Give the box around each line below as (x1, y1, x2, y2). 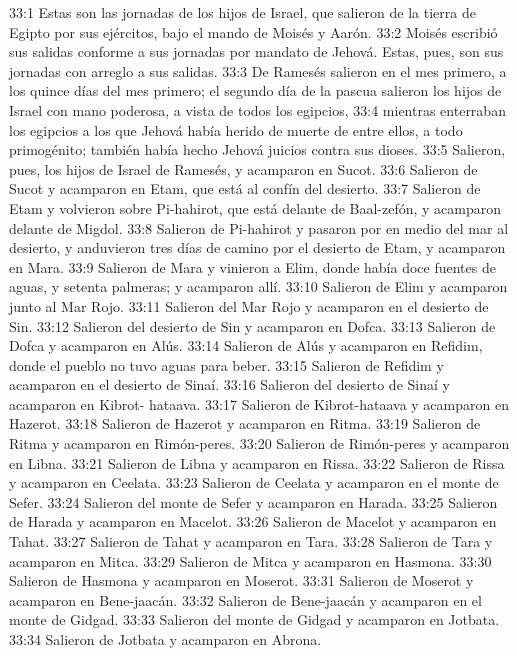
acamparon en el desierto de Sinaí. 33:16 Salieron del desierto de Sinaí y (9, 374, 450, 395)
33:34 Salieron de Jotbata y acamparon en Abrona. (9, 629, 322, 649)
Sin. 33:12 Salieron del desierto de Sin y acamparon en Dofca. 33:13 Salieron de (9, 315, 496, 336)
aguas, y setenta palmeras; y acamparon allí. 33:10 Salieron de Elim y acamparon (9, 276, 508, 297)
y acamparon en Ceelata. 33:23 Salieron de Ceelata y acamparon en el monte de (9, 472, 499, 493)
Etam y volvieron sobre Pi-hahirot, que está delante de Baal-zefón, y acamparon (9, 197, 502, 218)
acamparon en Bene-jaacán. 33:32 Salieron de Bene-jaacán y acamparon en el (9, 589, 482, 610)
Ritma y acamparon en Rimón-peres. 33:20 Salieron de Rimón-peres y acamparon (9, 433, 510, 454)
